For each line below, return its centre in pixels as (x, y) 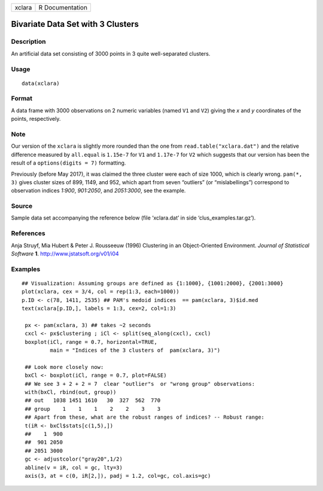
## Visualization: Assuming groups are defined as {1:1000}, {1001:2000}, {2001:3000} (153, 283)
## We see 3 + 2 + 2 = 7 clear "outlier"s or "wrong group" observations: (140, 384)
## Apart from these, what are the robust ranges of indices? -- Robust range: (145, 417)
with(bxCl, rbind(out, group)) (71, 392)
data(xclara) (41, 83)
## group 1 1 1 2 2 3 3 (93, 409)
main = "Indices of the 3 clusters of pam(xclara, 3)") (135, 350)
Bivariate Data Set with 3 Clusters (75, 24)
